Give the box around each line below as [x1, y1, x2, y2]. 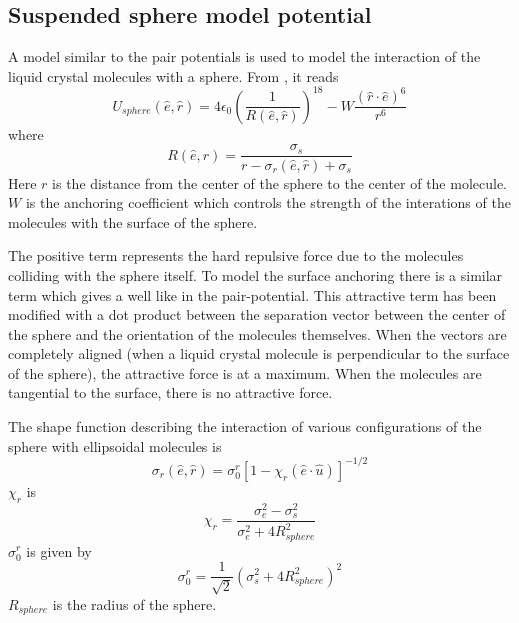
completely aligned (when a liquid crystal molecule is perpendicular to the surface [8, 343, 510, 364]
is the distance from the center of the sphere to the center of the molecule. [52, 172, 508, 193]
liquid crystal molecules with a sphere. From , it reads [8, 65, 339, 86]
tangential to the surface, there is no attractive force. [8, 382, 333, 403]
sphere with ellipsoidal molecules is [8, 435, 222, 456]
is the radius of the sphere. [52, 593, 217, 614]
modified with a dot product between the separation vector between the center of [8, 304, 506, 325]
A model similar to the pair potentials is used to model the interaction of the [8, 46, 481, 67]
